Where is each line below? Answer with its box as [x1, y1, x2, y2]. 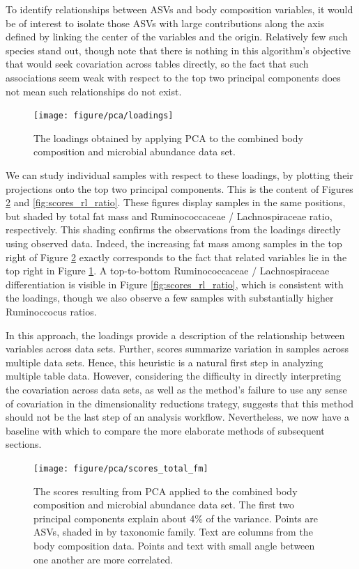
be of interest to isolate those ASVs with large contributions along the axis [6, 15, 325, 30]
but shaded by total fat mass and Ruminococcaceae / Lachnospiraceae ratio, [6, 208, 333, 223]
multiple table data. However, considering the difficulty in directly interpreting [6, 368, 341, 383]
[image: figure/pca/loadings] [33, 111, 174, 121]
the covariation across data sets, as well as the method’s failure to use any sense [6, 382, 347, 396]
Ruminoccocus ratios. [6, 304, 97, 318]
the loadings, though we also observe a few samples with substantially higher [6, 290, 334, 305]
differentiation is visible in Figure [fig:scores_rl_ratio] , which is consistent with [6, 276, 344, 291]
